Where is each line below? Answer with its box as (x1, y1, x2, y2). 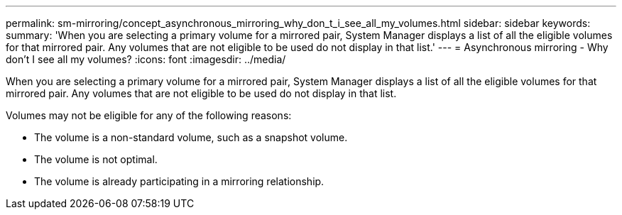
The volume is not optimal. (34, 153, 158, 165)
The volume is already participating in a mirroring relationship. (34, 175, 324, 187)
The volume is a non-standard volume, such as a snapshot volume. (34, 131, 348, 143)
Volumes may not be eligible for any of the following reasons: (6, 109, 292, 121)
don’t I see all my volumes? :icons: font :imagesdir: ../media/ (6, 53, 286, 65)
